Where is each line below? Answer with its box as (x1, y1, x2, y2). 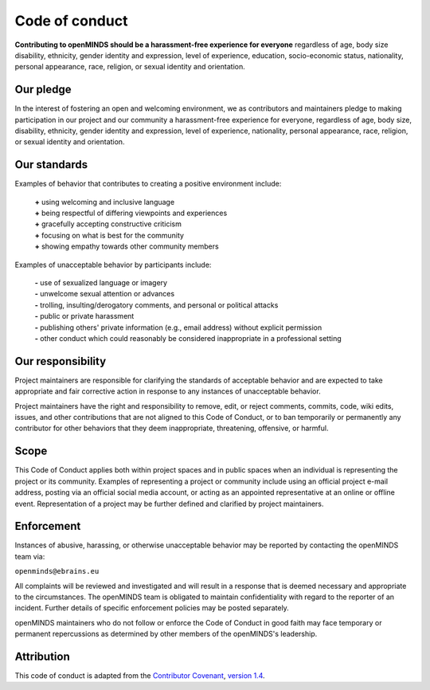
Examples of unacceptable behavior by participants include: (14, 260, 212, 269)
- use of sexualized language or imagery (34, 278, 167, 288)
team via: (14, 551, 45, 561)
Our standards (14, 158, 88, 171)
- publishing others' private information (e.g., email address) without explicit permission (34, 323, 322, 332)
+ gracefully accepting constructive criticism (34, 219, 182, 229)
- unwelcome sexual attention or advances (34, 289, 175, 299)
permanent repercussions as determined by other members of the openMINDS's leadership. (14, 629, 318, 639)
